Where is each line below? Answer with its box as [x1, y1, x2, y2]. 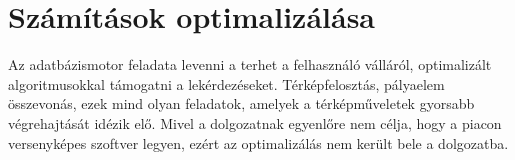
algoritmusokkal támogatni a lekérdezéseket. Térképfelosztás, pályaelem [8, 73, 445, 94]
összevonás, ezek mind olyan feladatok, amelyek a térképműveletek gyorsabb [8, 93, 475, 114]
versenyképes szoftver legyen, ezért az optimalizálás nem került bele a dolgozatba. [8, 132, 509, 153]
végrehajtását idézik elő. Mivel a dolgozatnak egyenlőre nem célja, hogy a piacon [8, 112, 502, 133]
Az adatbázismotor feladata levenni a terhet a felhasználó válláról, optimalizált [8, 54, 492, 75]
